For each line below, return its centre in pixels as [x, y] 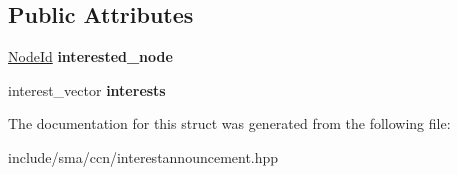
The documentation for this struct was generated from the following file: [229, 123]
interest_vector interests [87, 89]
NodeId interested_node [90, 56]
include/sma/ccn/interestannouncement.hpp [143, 156]
